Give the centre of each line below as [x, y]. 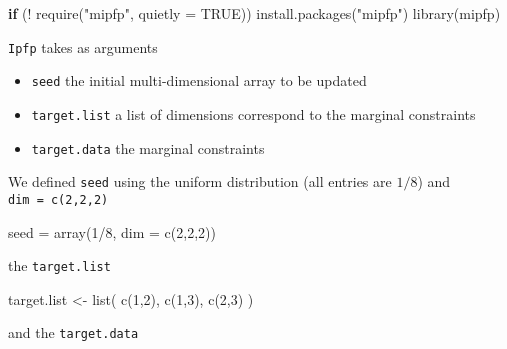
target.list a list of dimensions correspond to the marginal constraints [253, 113]
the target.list [59, 265]
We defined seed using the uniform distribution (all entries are [200, 181]
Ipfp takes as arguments [83, 46]
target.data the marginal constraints [148, 147]
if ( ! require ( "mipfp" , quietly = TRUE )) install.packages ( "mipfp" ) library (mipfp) [254, 13]
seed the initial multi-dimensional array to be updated [199, 80]
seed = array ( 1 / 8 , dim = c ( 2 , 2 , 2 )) [112, 231]
